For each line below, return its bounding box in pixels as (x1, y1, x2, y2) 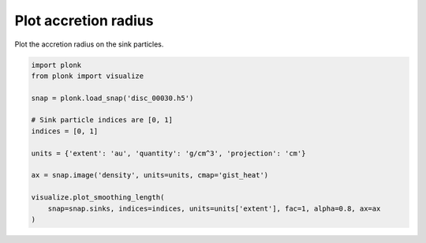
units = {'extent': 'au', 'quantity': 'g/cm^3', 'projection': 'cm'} (31, 148, 306, 158)
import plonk (31, 60, 82, 69)
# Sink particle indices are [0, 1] (31, 115, 174, 125)
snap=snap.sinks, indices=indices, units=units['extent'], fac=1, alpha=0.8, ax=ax (47, 204, 381, 213)
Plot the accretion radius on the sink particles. (14, 39, 164, 49)
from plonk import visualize (31, 71, 144, 80)
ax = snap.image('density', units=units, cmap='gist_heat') (31, 170, 269, 180)
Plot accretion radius (14, 12, 154, 29)
